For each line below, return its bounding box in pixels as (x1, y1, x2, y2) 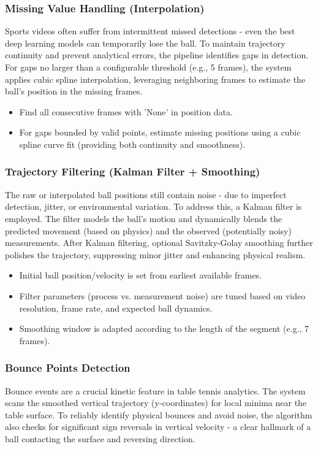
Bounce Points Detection (5, 360, 131, 375)
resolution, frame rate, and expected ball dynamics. (19, 301, 213, 314)
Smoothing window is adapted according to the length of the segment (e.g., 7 (19, 322, 309, 335)
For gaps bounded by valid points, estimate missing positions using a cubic (19, 126, 301, 139)
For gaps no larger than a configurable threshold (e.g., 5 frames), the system (5, 61, 292, 73)
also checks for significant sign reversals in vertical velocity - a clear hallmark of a (5, 420, 311, 433)
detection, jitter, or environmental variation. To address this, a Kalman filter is (5, 200, 302, 213)
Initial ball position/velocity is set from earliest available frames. (19, 269, 262, 282)
